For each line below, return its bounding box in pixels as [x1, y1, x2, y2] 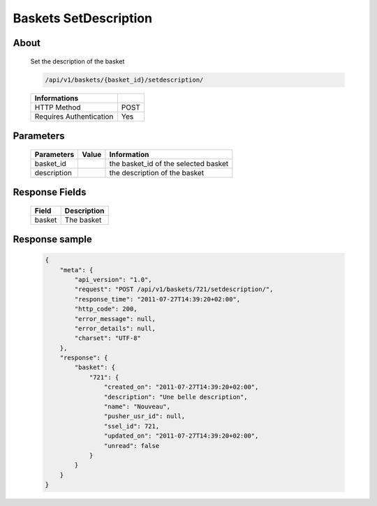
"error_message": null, [74, 315, 156, 322]
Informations [34, 93, 79, 103]
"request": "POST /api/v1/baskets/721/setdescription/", [74, 285, 274, 293]
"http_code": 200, [74, 305, 138, 313]
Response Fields [13, 186, 87, 198]
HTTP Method [34, 102, 81, 112]
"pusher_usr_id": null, [103, 412, 185, 420]
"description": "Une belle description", [103, 393, 248, 401]
